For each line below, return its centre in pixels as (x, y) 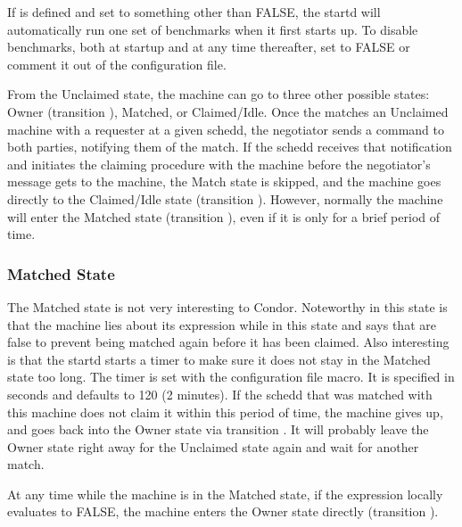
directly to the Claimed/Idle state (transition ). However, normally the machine (225, 198)
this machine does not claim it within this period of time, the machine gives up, (225, 412)
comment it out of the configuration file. (117, 64)
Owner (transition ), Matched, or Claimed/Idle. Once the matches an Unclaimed (228, 111)
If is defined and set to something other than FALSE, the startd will (194, 12)
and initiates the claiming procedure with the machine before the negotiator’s (219, 164)
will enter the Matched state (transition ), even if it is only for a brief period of (224, 216)
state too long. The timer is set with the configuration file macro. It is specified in (231, 377)
